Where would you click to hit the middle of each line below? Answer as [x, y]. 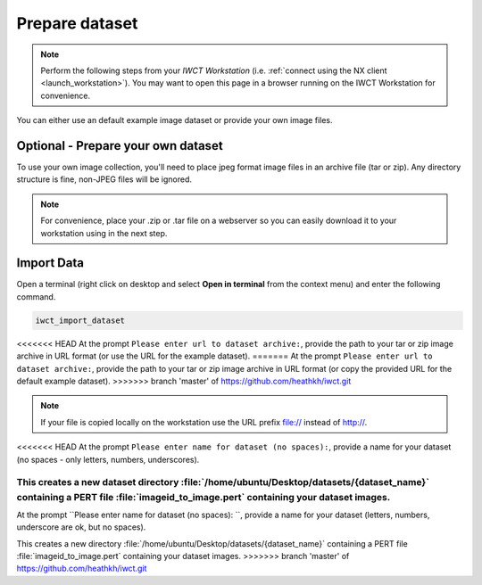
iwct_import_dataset [80, 320]
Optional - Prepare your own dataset [120, 146]
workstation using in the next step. [104, 233]
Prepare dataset [77, 23]
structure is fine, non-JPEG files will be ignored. [104, 179]
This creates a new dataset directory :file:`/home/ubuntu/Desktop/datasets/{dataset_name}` [223, 482]
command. [36, 297]
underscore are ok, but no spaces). [81, 527]
